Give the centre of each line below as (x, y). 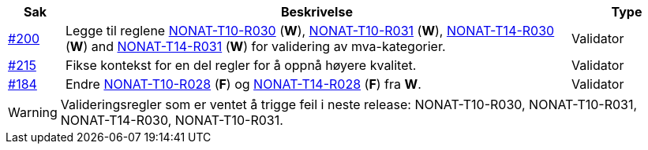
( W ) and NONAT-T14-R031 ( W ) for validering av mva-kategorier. (255, 46)
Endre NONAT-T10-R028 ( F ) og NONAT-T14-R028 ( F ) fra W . (243, 84)
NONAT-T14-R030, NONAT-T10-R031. (172, 120)
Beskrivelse (317, 12)
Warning (33, 112)
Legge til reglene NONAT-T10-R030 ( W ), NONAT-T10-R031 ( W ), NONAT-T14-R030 (310, 31)
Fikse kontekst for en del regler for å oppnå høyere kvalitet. (241, 65)
